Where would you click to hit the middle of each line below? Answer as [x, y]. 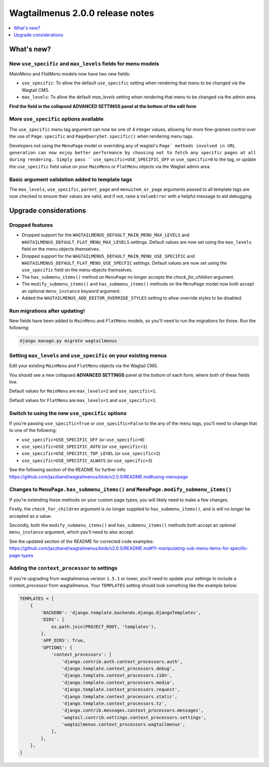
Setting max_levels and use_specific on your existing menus [88, 356]
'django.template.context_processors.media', [118, 682]
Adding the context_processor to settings [64, 568]
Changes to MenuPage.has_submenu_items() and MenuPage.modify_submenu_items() [120, 489]
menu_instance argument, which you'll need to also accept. [72, 532]
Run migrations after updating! [47, 311]
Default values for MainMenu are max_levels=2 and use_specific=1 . [83, 391]
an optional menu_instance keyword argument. [71, 291]
